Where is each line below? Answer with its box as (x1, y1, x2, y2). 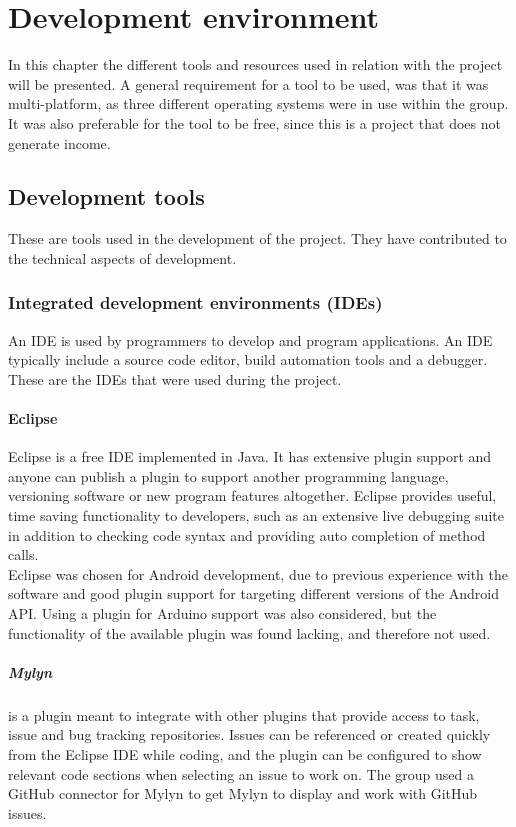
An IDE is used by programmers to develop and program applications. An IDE (8, 329, 493, 350)
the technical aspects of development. (8, 247, 237, 268)
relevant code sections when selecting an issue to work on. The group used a (8, 763, 475, 784)
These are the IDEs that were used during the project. (8, 368, 342, 389)
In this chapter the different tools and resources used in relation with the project (8, 54, 503, 75)
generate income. (8, 132, 111, 153)
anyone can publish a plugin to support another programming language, (8, 465, 449, 486)
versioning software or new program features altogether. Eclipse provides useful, (8, 485, 497, 506)
